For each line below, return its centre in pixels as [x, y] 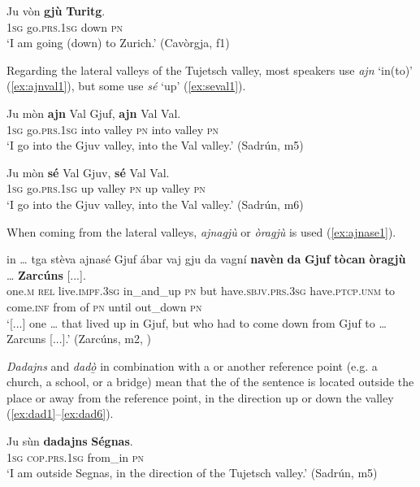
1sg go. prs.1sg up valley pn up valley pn [106, 188]
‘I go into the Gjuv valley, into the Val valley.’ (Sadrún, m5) [155, 145]
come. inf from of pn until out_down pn [104, 306]
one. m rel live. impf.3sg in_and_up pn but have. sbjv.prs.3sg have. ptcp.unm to [201, 291]
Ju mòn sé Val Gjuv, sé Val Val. [88, 172]
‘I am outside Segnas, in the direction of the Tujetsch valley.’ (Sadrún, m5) [192, 473]
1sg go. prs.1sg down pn [65, 26]
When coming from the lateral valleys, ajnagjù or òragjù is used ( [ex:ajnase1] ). [201, 231]
